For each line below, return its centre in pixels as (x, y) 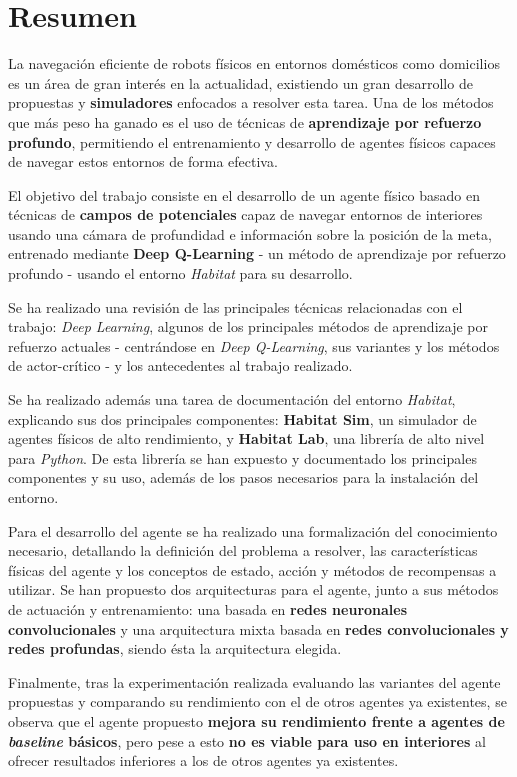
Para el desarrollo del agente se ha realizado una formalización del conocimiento (253, 530)
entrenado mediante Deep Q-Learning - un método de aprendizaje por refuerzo (257, 253)
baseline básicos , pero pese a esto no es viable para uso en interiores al (247, 740)
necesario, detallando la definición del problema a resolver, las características (243, 550)
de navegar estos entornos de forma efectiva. (143, 161)
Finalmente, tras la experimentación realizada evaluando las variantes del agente (254, 681)
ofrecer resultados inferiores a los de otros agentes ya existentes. (203, 760)
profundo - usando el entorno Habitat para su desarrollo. (180, 273)
